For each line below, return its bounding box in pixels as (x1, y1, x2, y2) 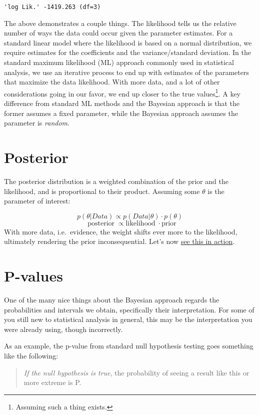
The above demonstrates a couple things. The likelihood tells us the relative (4, 17, 236, 28)
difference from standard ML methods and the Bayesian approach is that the (4, 98, 240, 108)
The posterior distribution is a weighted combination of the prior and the (4, 175, 228, 186)
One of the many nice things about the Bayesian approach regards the (4, 294, 219, 305)
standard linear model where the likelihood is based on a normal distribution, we (4, 37, 252, 47)
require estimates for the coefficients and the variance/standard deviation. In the (4, 47, 251, 57)
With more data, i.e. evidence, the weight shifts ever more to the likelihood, (4, 226, 237, 236)
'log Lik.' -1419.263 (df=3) (4, 3, 101, 10)
